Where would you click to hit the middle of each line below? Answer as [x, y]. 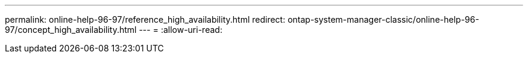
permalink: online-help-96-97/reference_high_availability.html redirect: [145, 19]
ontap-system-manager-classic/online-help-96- [383, 19]
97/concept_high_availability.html [71, 30]
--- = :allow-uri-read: [181, 30]
